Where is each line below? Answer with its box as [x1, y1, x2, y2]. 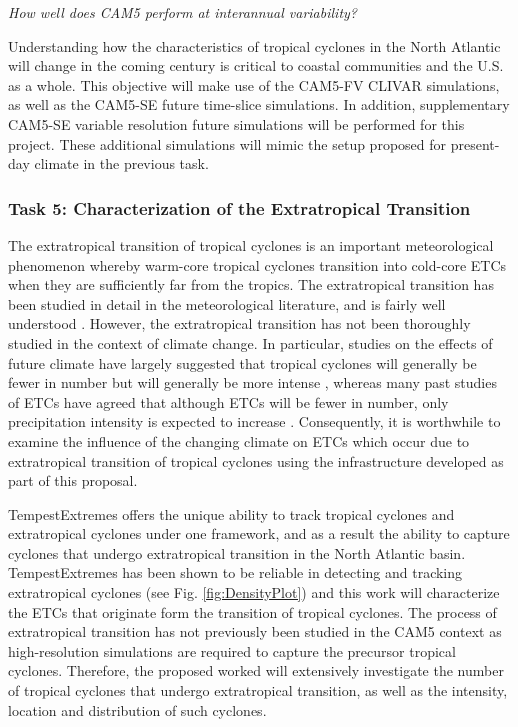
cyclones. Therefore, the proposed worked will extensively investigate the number [8, 660, 504, 681]
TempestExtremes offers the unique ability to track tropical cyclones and [8, 503, 455, 524]
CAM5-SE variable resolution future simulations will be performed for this [8, 113, 465, 134]
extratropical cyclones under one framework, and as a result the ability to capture [8, 523, 510, 544]
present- [450, 133, 500, 154]
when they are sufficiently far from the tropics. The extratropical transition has [8, 274, 494, 295]
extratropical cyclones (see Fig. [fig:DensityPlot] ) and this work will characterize [8, 582, 500, 603]
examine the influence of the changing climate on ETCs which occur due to [8, 430, 470, 451]
